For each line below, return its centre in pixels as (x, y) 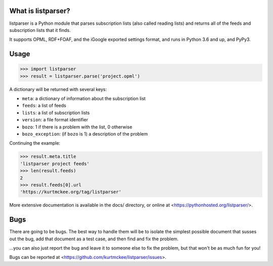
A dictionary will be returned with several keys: (58, 89)
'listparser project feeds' (55, 164)
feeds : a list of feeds (44, 106)
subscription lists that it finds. (40, 30)
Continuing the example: (35, 143)
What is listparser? (40, 11)
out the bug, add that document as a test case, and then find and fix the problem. (94, 239)
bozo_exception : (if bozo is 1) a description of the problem (85, 134)
